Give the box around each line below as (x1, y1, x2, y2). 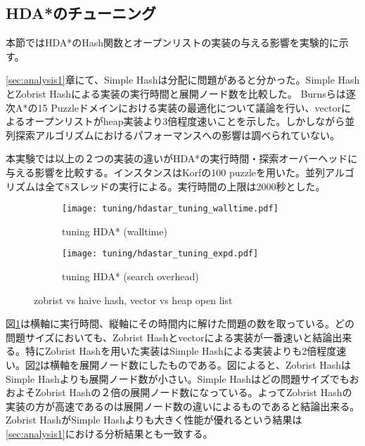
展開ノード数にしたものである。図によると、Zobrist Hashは (79, 358, 352, 372)
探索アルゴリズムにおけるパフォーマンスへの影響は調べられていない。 (15, 127, 340, 142)
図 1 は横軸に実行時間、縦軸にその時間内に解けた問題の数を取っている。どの (6, 316, 355, 331)
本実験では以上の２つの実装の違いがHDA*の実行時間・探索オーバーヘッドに (6, 151, 358, 166)
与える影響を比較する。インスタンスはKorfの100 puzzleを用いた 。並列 (6, 164, 326, 179)
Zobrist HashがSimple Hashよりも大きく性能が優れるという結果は (6, 412, 302, 427)
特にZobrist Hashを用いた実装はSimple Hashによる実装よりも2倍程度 (25, 343, 337, 358)
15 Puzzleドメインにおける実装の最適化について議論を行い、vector (37, 100, 341, 114)
